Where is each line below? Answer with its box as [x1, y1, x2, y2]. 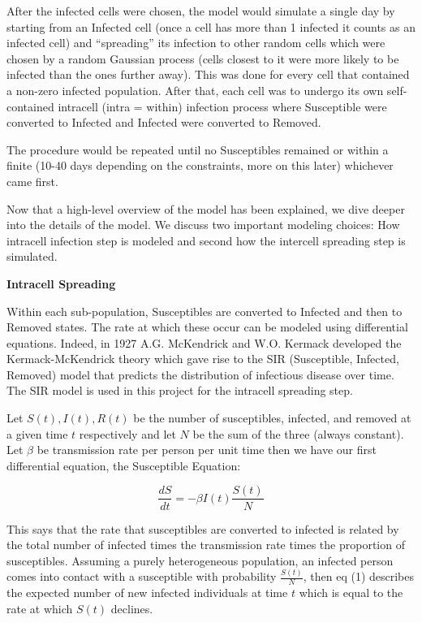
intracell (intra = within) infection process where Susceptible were [58, 97, 387, 115]
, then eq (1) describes [303, 568, 415, 585]
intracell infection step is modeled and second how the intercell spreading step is [6, 231, 406, 249]
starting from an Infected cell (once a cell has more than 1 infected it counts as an [6, 18, 416, 35]
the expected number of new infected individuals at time [6, 584, 288, 601]
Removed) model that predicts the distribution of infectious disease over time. [6, 366, 394, 383]
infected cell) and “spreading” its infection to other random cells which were [6, 34, 385, 51]
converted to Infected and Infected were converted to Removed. [6, 114, 321, 131]
